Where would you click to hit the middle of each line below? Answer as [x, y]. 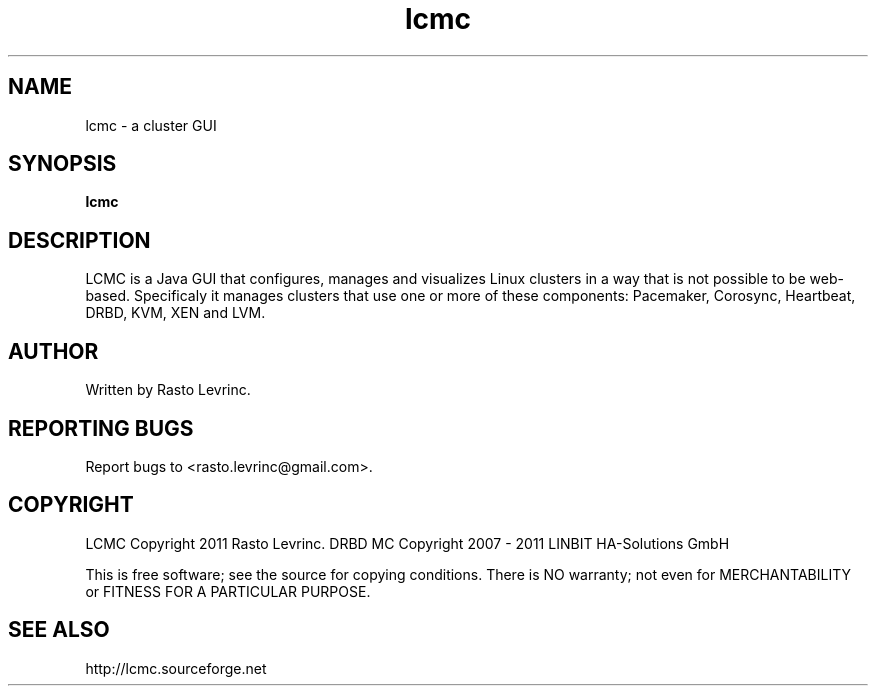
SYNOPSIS [62, 164]
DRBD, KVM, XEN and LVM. [175, 313]
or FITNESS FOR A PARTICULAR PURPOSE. [228, 591]
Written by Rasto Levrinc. [168, 390]
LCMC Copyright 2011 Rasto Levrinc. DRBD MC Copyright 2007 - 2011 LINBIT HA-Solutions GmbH [407, 543]
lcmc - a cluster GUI [151, 125]
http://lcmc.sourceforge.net [176, 668]
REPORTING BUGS [101, 428]
